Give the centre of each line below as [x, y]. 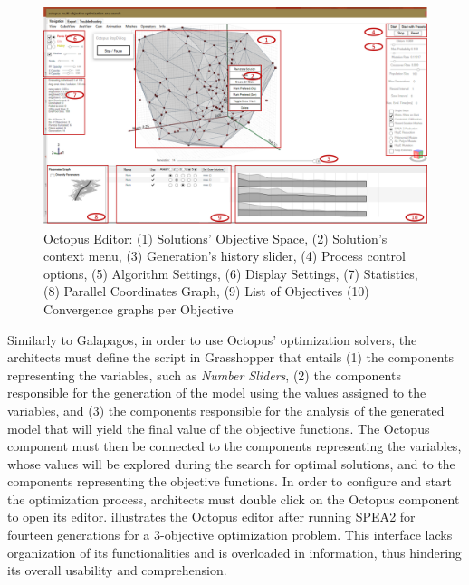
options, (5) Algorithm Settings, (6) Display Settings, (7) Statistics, [231, 273]
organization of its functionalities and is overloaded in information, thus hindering [234, 552]
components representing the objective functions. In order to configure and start [230, 481]
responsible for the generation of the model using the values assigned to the [217, 393]
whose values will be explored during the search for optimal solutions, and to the [231, 463]
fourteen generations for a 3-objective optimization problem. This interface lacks [230, 535]
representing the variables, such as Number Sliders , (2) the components [204, 374]
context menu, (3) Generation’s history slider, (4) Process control [225, 256]
